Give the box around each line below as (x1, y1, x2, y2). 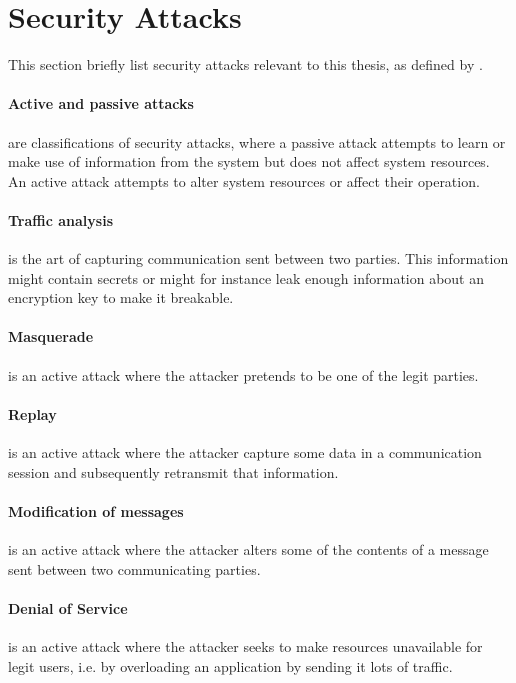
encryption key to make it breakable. (8, 287, 234, 308)
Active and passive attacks (8, 93, 194, 114)
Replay (8, 403, 57, 424)
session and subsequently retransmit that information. (8, 461, 339, 482)
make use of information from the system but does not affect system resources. (8, 151, 490, 172)
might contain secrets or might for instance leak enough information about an (8, 267, 485, 288)
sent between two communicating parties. (8, 558, 261, 579)
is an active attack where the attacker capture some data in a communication (8, 442, 482, 463)
